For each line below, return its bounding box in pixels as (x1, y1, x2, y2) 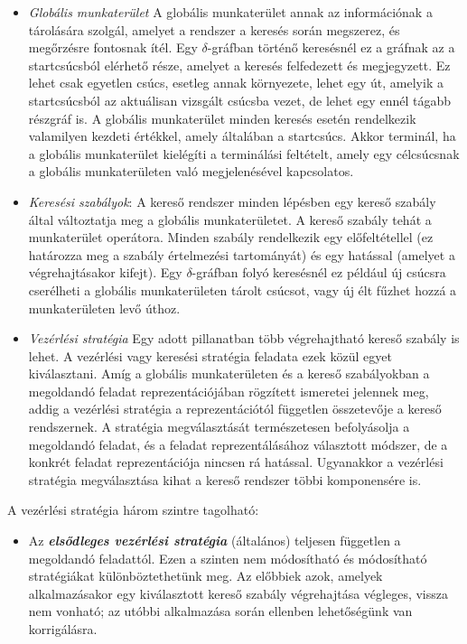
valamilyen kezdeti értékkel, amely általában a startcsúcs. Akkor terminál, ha (28, 126, 456, 145)
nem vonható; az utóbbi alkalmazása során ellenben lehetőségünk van (28, 602, 413, 621)
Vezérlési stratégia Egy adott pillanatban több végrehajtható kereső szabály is (28, 329, 460, 348)
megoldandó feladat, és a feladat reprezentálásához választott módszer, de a (28, 434, 448, 453)
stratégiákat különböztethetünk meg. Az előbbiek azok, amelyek (28, 566, 383, 585)
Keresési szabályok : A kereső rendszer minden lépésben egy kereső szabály (28, 191, 436, 210)
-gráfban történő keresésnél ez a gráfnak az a (207, 38, 455, 57)
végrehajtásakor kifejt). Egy (28, 263, 182, 282)
